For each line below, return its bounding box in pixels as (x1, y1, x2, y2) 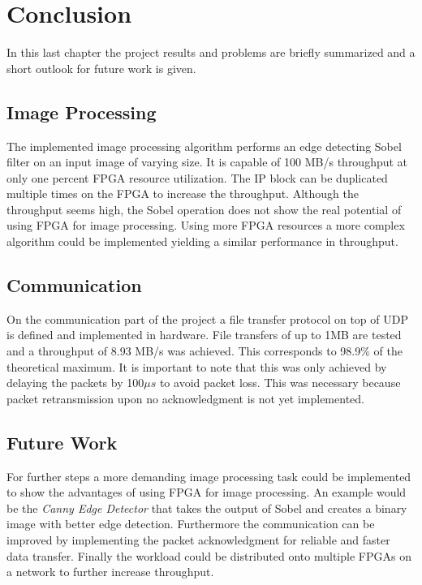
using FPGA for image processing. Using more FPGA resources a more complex (6, 217, 405, 234)
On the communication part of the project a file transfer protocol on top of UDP (6, 310, 408, 327)
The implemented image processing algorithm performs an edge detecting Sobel (6, 137, 402, 154)
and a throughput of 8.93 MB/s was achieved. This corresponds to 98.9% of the (6, 342, 403, 359)
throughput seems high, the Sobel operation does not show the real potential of (6, 200, 402, 217)
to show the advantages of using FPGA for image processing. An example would (6, 484, 407, 501)
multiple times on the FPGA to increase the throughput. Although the (6, 185, 359, 202)
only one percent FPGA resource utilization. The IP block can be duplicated (6, 169, 388, 186)
